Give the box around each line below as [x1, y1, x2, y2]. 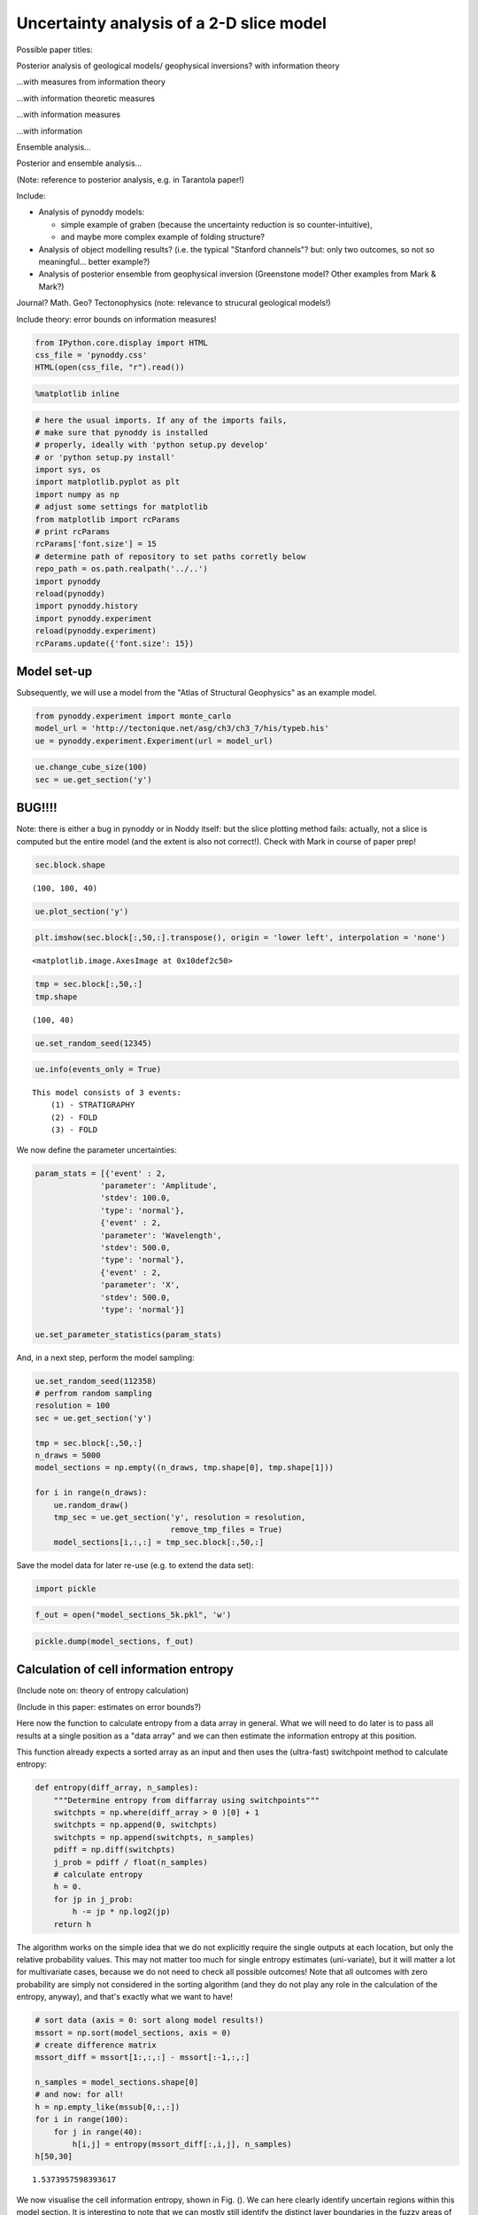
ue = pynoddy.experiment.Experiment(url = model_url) [35, 735, 274, 746]
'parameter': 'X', [100, 1280, 181, 1290]
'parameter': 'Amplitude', [100, 1181, 218, 1191]
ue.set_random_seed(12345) [35, 1038, 152, 1048]
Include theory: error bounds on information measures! [16, 314, 217, 324]
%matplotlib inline [35, 388, 119, 399]
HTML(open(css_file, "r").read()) [35, 362, 185, 372]
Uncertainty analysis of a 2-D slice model [16, 13, 328, 33]
